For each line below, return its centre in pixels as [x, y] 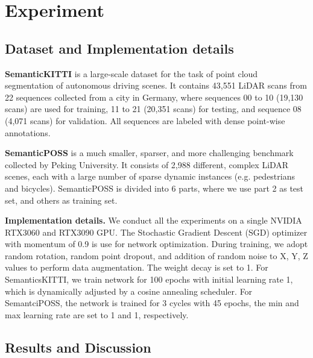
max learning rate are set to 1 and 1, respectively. [97, 314]
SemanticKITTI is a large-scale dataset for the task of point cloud [131, 73]
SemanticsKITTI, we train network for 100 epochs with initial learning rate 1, [149, 279]
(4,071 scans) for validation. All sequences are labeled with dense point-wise [145, 120]
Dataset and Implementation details [119, 48]
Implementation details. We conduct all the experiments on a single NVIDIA [153, 220]
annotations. [28, 132]
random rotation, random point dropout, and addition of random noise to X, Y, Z [156, 255]
